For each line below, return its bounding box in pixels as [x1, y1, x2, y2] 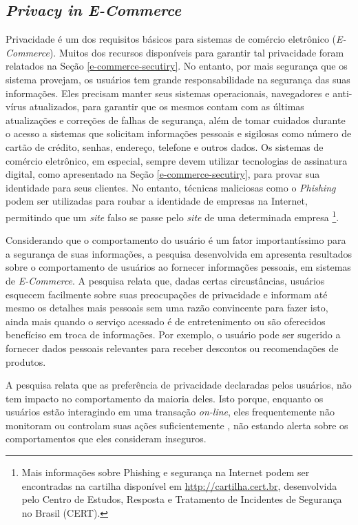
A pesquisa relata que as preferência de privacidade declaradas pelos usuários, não [6, 378, 352, 392]
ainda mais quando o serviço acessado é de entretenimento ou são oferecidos [6, 313, 326, 328]
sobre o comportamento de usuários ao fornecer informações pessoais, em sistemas [6, 260, 351, 274]
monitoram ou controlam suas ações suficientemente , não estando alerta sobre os [6, 418, 348, 432]
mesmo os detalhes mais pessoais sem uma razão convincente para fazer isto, [6, 300, 328, 315]
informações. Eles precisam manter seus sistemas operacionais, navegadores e [6, 85, 330, 100]
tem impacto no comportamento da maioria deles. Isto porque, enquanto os [6, 391, 324, 405]
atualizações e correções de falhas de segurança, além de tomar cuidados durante [6, 112, 346, 127]
